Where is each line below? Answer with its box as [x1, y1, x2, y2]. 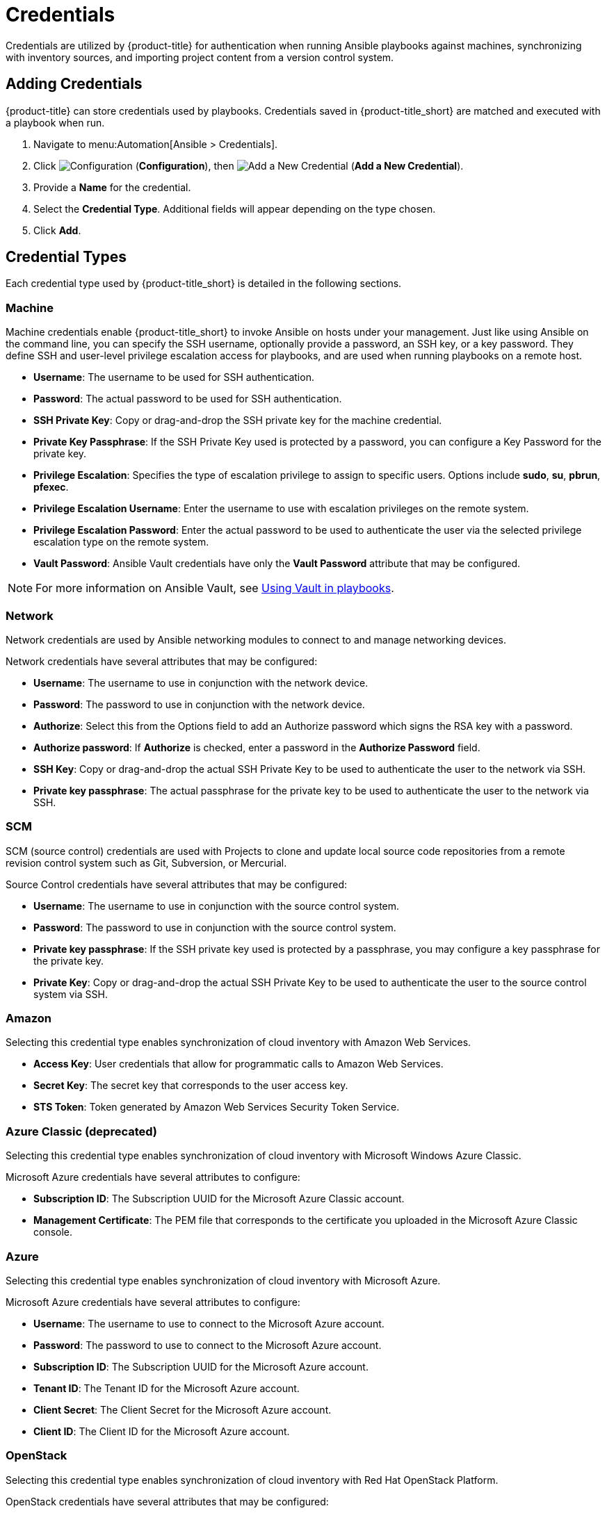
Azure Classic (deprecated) [6, 1124, 158, 1138]
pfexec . [33, 481, 69, 493]
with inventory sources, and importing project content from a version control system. [6, 51, 394, 63]
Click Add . [33, 224, 81, 236]
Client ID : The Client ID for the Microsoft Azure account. [33, 1425, 290, 1437]
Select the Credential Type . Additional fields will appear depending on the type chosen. [33, 202, 436, 215]
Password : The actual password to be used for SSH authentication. [33, 393, 342, 405]
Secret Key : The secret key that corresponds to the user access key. [33, 1079, 348, 1092]
